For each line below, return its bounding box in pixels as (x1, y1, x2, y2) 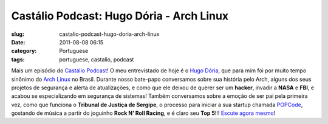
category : (11, 47, 37, 55)
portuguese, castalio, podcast (59, 55, 134, 63)
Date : (11, 38, 26, 46)
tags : (11, 55, 25, 63)
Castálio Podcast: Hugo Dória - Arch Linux (11, 9, 229, 22)
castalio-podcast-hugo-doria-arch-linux (59, 30, 160, 38)
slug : (11, 30, 24, 38)
